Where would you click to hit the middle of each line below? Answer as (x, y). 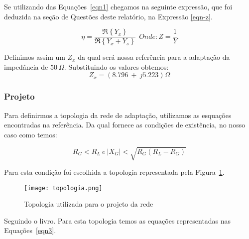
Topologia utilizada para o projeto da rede (89, 204)
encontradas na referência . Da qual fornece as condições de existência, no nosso (125, 125)
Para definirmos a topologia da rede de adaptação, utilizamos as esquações (118, 115)
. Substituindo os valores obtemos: (116, 66)
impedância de (26, 66)
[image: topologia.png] (63, 188)
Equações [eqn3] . (30, 230)
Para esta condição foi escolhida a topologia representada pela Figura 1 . (114, 172)
